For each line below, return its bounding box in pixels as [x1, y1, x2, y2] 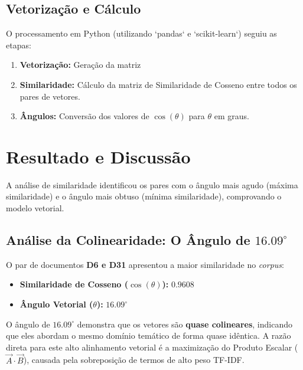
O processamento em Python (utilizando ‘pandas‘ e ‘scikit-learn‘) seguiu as [6, 27, 277, 40]
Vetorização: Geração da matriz [19, 58, 141, 71]
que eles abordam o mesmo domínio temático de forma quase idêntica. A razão [6, 329, 291, 342]
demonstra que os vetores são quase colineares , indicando [77, 317, 292, 330]
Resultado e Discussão [6, 144, 191, 168]
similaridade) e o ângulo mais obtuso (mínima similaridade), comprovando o [6, 190, 282, 202]
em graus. [214, 110, 249, 122]
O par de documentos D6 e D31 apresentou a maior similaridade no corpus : [6, 258, 284, 270]
